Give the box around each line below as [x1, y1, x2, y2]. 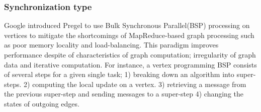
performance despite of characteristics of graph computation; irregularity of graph [4, 49, 256, 59]
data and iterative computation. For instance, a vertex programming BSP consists [4, 59, 257, 69]
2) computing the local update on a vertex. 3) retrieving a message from [24, 78, 246, 89]
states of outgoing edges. [4, 98, 79, 108]
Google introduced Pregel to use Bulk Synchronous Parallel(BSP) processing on [4, 20, 250, 30]
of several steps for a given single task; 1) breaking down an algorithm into [4, 69, 234, 79]
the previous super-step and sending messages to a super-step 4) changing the [4, 88, 243, 99]
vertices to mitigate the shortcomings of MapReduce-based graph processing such [4, 29, 254, 40]
